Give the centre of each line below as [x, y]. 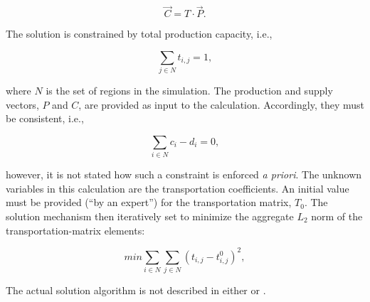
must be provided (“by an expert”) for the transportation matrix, [149, 202]
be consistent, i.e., [45, 118]
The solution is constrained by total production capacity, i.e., [139, 34]
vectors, [22, 104]
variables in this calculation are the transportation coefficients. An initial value [178, 188]
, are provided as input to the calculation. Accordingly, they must [221, 104]
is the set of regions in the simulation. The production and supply [189, 91]
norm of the [337, 216]
